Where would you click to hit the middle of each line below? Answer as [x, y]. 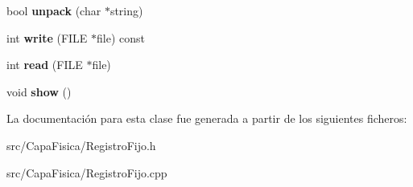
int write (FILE [47, 37]
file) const [121, 37]
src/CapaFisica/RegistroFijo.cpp [87, 172]
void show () [39, 91]
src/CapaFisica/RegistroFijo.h [81, 145]
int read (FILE [45, 65]
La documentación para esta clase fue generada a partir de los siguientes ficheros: [207, 118]
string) [126, 10]
